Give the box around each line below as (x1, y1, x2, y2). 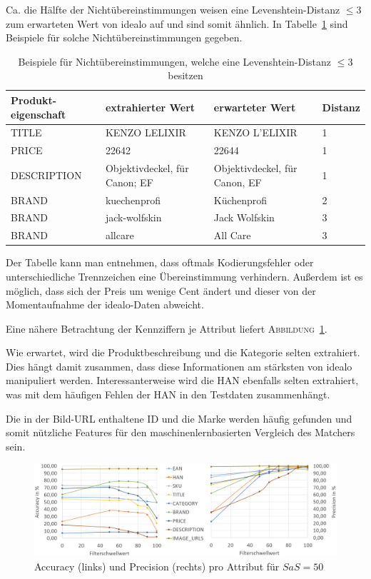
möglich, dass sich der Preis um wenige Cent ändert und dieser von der (6, 283, 316, 298)
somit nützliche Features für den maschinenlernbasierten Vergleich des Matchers (6, 425, 355, 440)
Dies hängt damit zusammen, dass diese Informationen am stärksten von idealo (6, 358, 352, 373)
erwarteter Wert (213, 99, 296, 114)
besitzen (168, 68, 203, 83)
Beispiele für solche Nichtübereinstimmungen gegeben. (6, 30, 243, 45)
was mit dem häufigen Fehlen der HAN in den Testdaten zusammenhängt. (6, 387, 330, 402)
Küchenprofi (213, 192, 268, 207)
